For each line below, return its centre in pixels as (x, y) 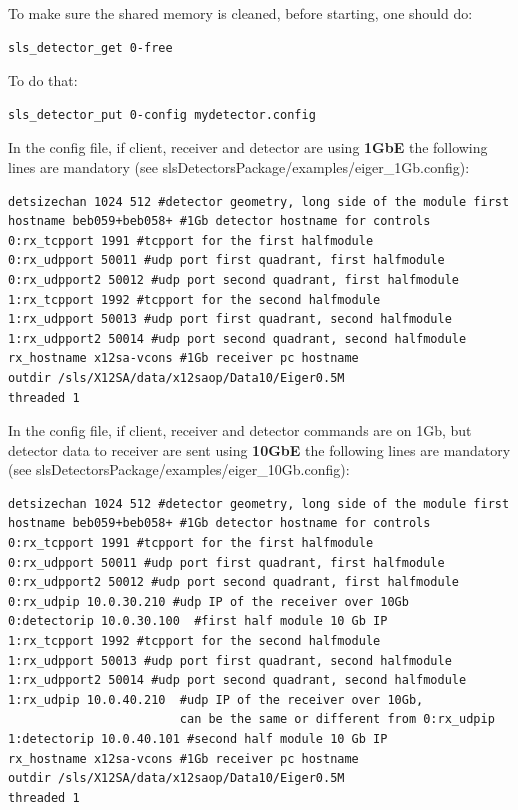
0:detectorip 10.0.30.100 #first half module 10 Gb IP (198, 621)
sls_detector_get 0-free (90, 47)
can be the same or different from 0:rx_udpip (337, 719)
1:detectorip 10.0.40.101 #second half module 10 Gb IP (198, 739)
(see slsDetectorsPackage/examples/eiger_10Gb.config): (179, 469)
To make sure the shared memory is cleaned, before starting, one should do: (240, 13)
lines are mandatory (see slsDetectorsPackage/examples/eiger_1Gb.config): (239, 166)
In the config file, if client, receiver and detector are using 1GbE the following (248, 147)
